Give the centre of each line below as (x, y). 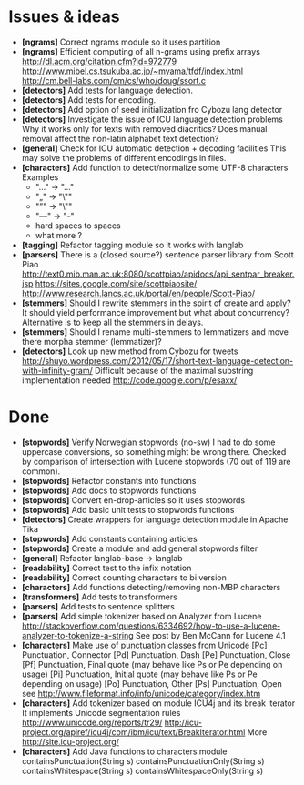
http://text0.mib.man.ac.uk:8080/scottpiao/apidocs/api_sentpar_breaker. (158, 274)
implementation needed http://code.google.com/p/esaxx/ (129, 380)
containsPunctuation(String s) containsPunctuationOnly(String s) (143, 760)
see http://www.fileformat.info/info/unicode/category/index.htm (141, 693)
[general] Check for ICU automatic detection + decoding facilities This (154, 148)
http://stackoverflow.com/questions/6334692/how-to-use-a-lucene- (151, 626)
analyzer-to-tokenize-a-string (77, 635)
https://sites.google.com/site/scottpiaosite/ (116, 283)
